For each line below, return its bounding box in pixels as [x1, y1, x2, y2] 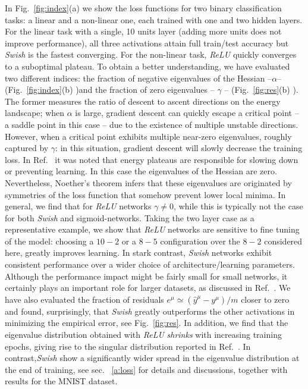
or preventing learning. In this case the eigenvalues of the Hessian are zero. [5, 165, 277, 177]
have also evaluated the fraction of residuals [5, 293, 164, 305]
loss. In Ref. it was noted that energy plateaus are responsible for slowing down [5, 153, 298, 165]
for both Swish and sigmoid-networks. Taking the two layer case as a [5, 211, 254, 224]
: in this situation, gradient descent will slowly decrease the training [55, 142, 303, 154]
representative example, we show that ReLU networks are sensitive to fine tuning [5, 223, 300, 236]
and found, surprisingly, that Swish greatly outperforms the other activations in [5, 305, 295, 317]
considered [264, 234, 303, 247]
